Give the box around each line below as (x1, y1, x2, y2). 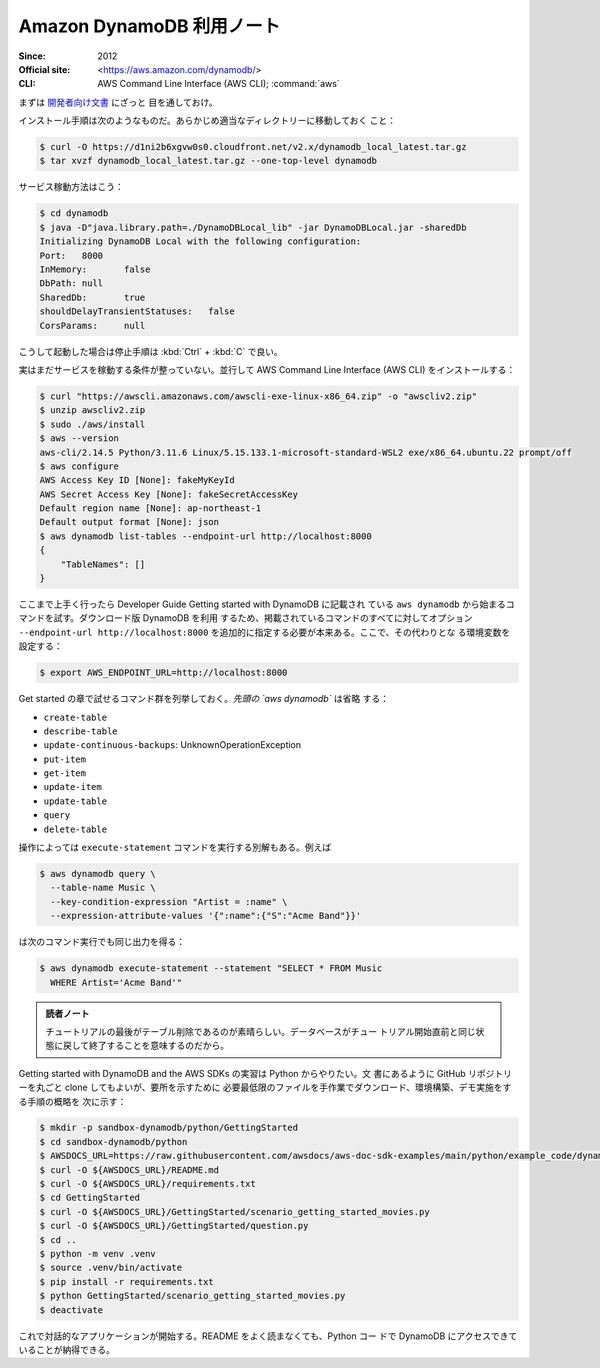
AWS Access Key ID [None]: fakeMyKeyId (39, 475, 235, 486)
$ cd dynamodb (39, 208, 109, 219)
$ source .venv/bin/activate (39, 1262, 183, 1274)
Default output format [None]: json (39, 516, 220, 528)
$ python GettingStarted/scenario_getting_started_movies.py (39, 1290, 346, 1302)
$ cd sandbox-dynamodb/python (39, 1136, 188, 1147)
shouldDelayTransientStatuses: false (39, 306, 235, 317)
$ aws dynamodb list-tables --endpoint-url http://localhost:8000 (39, 530, 372, 542)
